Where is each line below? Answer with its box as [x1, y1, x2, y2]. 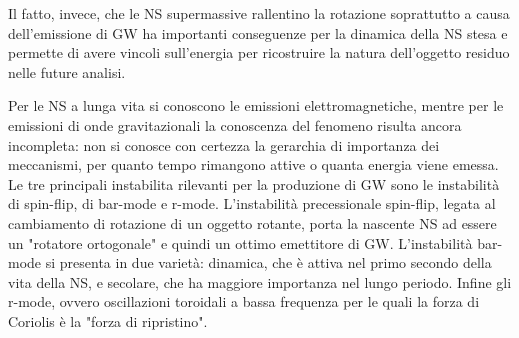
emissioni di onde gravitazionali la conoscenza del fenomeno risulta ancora [8, 114, 462, 135]
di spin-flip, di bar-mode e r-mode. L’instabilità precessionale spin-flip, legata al [8, 193, 496, 214]
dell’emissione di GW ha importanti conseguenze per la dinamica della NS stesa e [8, 22, 508, 43]
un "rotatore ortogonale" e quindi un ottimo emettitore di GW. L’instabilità [8, 232, 473, 253]
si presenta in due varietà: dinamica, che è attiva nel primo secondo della [45, 252, 492, 273]
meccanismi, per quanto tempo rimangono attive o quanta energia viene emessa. [8, 154, 499, 175]
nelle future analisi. [8, 61, 126, 82]
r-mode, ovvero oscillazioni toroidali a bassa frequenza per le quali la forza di [8, 291, 480, 312]
